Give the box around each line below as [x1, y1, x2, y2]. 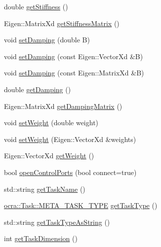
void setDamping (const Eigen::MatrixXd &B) [4, 68, 144, 78]
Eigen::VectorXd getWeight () [4, 150, 94, 161]
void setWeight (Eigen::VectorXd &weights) [4, 134, 136, 144]
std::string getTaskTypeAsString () [4, 216, 110, 227]
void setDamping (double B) [4, 35, 90, 45]
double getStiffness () [4, 1, 68, 11]
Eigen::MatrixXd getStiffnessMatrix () [4, 18, 120, 28]
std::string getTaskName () [4, 183, 85, 194]
